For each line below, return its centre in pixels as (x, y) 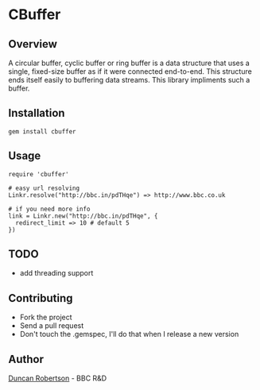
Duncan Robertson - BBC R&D (58, 378)
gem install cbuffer (43, 131)
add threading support (56, 273)
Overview (33, 44)
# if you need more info (49, 209)
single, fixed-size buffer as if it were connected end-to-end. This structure (130, 71)
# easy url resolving (44, 188)
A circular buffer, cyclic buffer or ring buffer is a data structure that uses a (129, 63)
